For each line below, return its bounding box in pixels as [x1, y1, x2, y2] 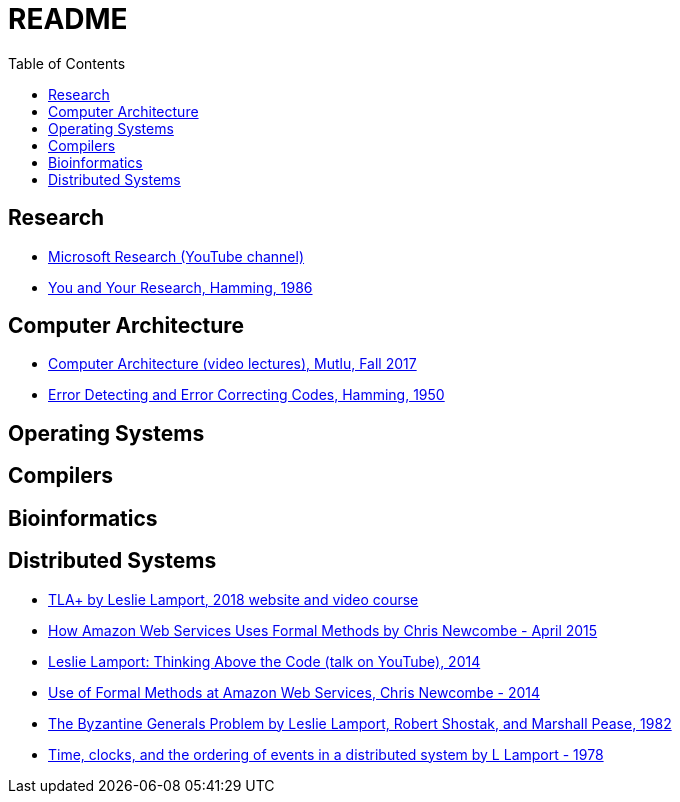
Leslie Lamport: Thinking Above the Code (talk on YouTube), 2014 [48, 652, 481, 670]
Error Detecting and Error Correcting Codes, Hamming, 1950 [48, 386, 445, 404]
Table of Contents [8, 54, 126, 72]
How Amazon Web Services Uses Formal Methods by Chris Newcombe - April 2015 [48, 621, 598, 639]
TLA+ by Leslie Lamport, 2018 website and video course [48, 590, 419, 608]
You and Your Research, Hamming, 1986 [48, 278, 313, 296]
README [8, 2, 128, 36]
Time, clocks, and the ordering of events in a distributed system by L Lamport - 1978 [48, 745, 604, 763]
